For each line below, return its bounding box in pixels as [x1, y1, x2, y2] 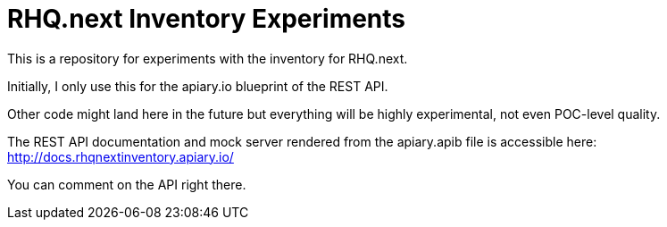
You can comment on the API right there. [7, 176, 246, 192]
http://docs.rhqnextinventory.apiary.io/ [7, 148, 234, 164]
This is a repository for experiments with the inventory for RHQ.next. [7, 50, 408, 66]
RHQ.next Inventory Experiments [7, 4, 406, 34]
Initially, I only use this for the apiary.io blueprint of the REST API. [7, 78, 388, 94]
